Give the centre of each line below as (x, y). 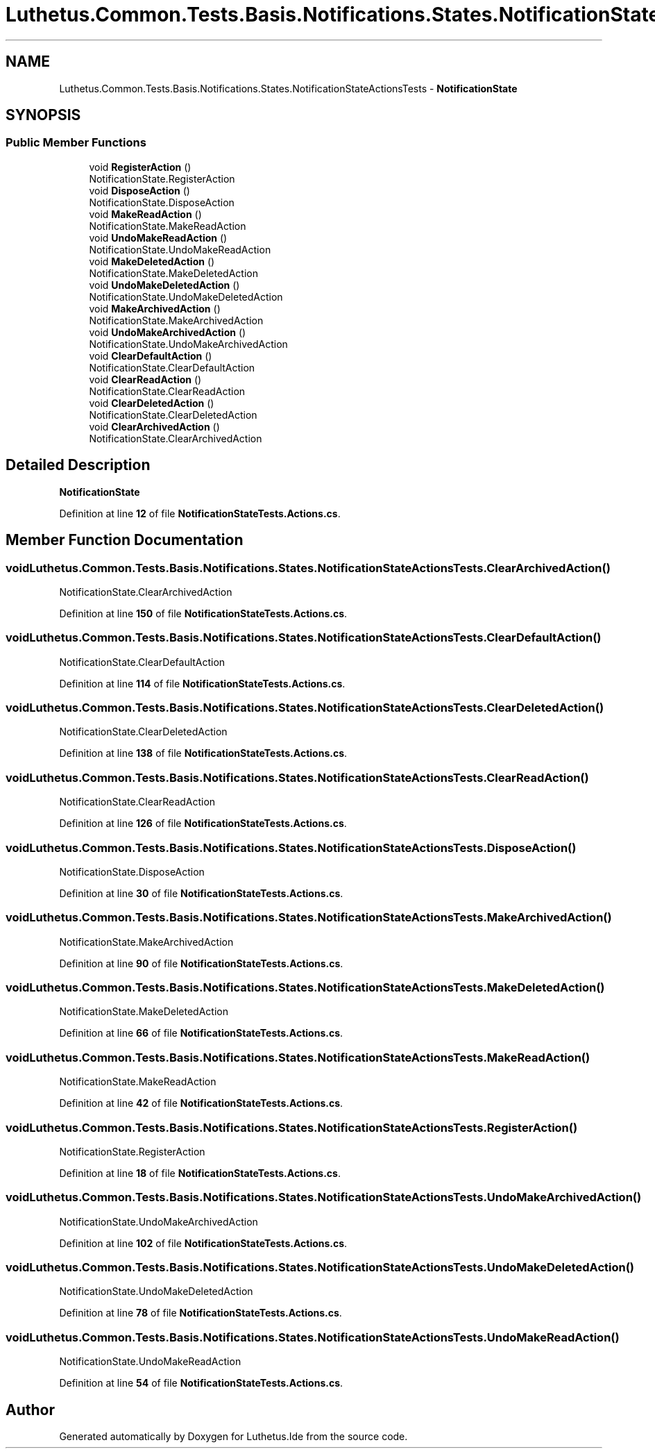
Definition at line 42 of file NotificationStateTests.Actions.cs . (201, 1103)
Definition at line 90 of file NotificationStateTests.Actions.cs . (201, 963)
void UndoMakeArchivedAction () (168, 332)
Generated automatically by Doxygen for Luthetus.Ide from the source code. (233, 1436)
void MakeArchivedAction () (155, 308)
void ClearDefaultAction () (151, 356)
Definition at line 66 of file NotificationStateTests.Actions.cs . (201, 1033)
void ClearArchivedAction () (154, 426)
